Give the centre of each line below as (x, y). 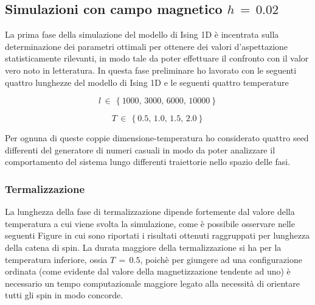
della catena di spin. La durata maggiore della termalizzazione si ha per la (143, 247)
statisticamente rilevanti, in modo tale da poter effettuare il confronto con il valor (157, 58)
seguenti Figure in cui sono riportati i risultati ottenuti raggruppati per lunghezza (157, 235)
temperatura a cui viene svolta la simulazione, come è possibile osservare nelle (150, 223)
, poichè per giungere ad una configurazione (221, 259)
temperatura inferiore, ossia (56, 259)
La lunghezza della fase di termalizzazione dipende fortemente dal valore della (150, 212)
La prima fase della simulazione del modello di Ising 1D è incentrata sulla (142, 34)
